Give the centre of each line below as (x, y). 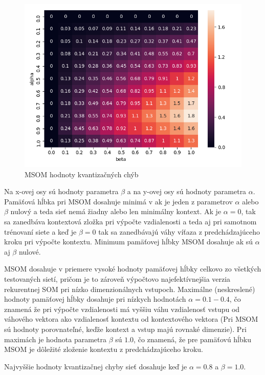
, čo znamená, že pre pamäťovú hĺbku (192, 339)
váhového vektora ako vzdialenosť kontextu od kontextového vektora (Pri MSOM (131, 319)
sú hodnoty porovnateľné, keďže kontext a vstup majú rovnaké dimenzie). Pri (125, 329)
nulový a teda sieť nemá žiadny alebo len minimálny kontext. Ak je (116, 211)
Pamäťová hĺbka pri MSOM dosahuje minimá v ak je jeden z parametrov (118, 201)
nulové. (30, 251)
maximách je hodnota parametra (55, 339)
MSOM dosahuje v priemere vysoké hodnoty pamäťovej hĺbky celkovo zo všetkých (133, 269)
